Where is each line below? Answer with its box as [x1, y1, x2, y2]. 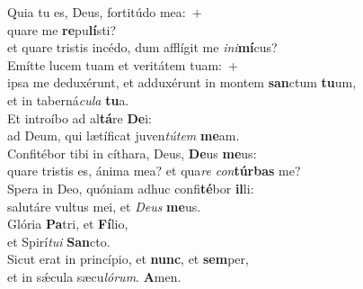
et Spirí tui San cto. [7, 231, 111, 250]
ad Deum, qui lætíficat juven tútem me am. [7, 126, 240, 145]
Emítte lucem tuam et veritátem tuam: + [7, 55, 238, 74]
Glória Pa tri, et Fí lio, [7, 214, 128, 233]
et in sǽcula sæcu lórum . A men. [7, 266, 181, 285]
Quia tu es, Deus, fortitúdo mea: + [7, 3, 202, 21]
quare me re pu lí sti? [7, 20, 117, 39]
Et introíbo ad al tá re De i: [7, 108, 152, 127]
